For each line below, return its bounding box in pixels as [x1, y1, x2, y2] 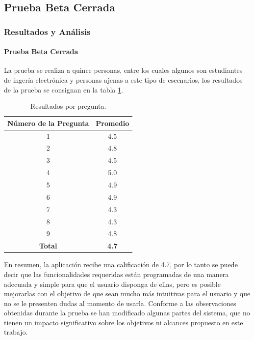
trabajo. [4, 327, 28, 337]
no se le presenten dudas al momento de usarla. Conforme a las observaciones [4, 298, 236, 308]
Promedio [96, 118, 129, 128]
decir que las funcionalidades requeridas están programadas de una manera [4, 269, 229, 279]
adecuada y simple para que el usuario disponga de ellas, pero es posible [4, 278, 221, 289]
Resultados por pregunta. [30, 101, 106, 111]
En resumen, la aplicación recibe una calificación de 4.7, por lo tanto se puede [4, 259, 238, 270]
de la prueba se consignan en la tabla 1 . [4, 84, 123, 94]
